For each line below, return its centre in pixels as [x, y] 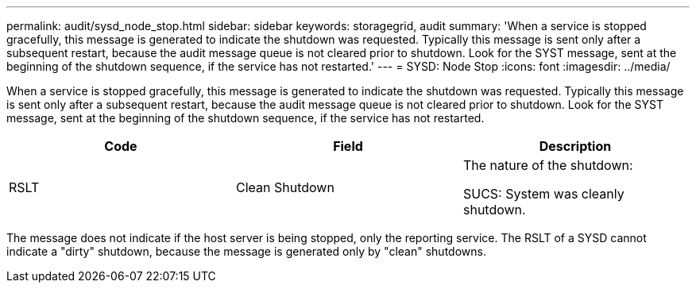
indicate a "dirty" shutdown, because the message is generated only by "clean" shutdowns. [246, 251]
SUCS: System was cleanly [543, 194]
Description [575, 146]
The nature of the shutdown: [548, 165]
